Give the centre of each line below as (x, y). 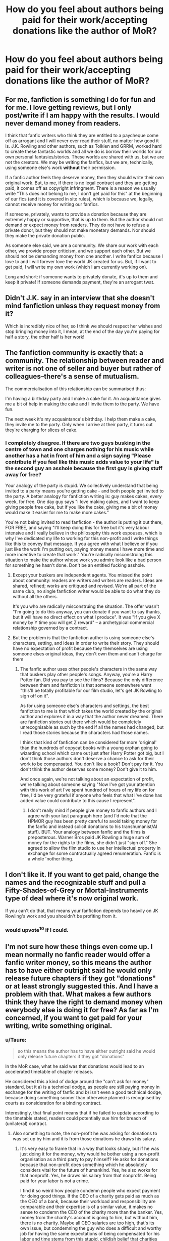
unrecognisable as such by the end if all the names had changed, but (92, 727)
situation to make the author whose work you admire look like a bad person (83, 560)
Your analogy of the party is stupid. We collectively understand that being (82, 485)
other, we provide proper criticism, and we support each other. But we (78, 251)
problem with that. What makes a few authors (78, 994)
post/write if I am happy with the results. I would (82, 115)
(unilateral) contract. (26, 1123)
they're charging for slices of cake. (42, 430)
